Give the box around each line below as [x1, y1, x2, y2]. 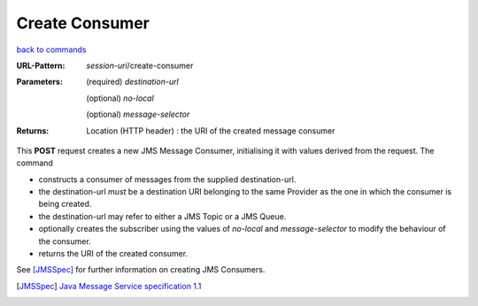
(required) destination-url [86, 76, 179, 88]
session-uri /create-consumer [86, 60, 194, 71]
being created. [38, 199, 92, 210]
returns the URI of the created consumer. [38, 249, 189, 259]
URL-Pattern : [16, 60, 66, 71]
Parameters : [16, 76, 64, 88]
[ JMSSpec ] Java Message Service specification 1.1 [16, 280, 202, 291]
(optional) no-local [86, 93, 154, 103]
